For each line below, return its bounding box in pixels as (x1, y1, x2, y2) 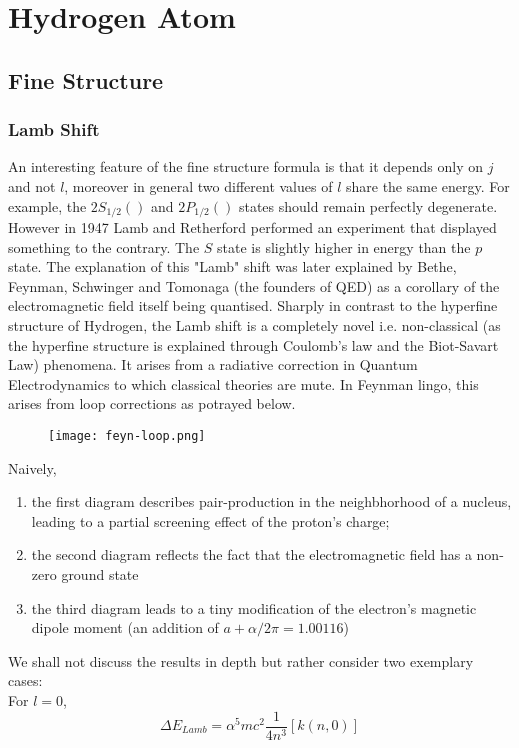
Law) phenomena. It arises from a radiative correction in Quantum (8, 354, 418, 375)
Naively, (8, 457, 57, 478)
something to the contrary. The (8, 236, 200, 257)
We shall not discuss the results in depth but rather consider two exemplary (8, 650, 474, 671)
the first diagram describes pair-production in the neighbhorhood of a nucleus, (31, 491, 512, 512)
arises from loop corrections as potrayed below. (8, 393, 296, 414)
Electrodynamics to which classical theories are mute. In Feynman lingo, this (8, 373, 479, 394)
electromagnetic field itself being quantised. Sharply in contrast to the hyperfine (8, 295, 498, 316)
